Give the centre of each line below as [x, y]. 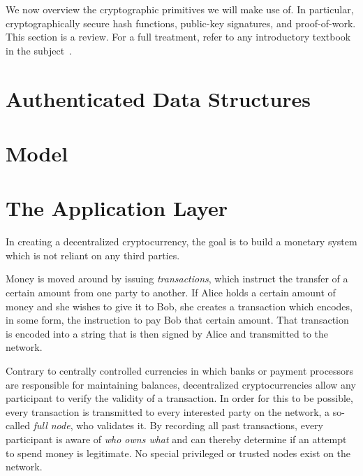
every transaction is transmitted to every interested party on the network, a [168, 411]
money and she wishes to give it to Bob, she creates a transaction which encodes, [179, 306]
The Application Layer [117, 208]
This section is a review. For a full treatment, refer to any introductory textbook [178, 37]
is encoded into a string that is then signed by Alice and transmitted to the [167, 333]
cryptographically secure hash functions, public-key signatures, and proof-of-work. [181, 23]
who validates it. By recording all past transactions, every [200, 425]
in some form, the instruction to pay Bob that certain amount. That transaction [177, 320]
